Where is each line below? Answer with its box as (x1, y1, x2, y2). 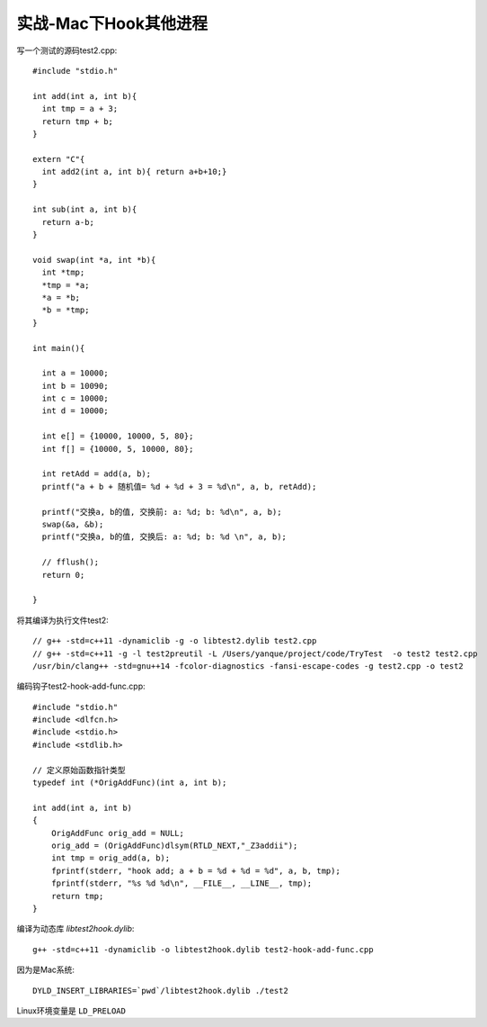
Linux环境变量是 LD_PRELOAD (16, 1004, 126, 1016)
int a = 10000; (41, 368, 109, 378)
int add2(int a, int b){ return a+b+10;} (41, 167, 227, 177)
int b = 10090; (41, 381, 109, 391)
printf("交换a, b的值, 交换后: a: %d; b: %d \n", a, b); (41, 532, 288, 542)
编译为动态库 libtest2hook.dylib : (16, 923, 135, 934)
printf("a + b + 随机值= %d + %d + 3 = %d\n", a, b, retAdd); (41, 482, 317, 491)
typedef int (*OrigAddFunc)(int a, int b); (32, 778, 227, 788)
